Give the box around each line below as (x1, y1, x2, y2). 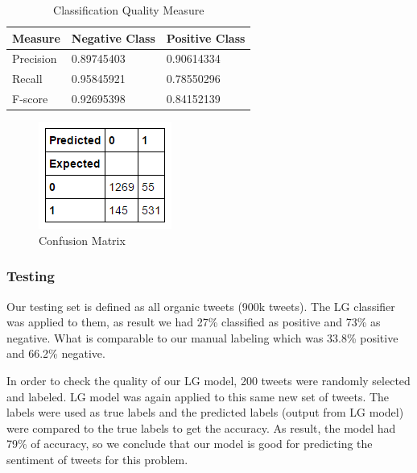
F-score (12, 90, 48, 107)
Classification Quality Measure (53, 2, 204, 18)
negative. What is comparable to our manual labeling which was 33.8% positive (6, 329, 398, 346)
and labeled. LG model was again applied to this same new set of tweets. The (6, 388, 390, 405)
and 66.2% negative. (6, 345, 105, 362)
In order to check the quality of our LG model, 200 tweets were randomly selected (6, 372, 411, 388)
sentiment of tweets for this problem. (6, 450, 188, 467)
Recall (12, 70, 43, 87)
